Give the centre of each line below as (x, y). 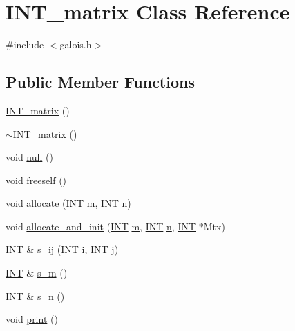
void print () (32, 319)
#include (25, 44)
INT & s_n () (35, 295)
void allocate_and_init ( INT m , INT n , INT (101, 226)
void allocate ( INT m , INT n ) (68, 203)
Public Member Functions (100, 82)
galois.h (76, 44)
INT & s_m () (37, 273)
